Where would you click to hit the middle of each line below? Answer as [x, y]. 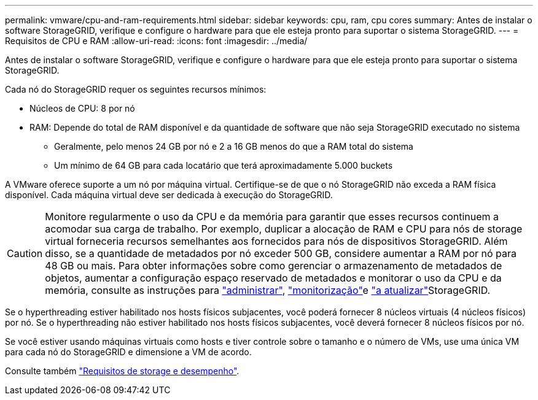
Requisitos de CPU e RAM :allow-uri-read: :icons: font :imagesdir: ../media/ [156, 41]
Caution [25, 253]
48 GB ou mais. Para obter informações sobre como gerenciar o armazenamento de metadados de [274, 266]
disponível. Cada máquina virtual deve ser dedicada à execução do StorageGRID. [169, 195]
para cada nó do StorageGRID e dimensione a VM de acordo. [128, 352]
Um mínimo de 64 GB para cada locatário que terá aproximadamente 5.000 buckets [224, 165]
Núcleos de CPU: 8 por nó [82, 108]
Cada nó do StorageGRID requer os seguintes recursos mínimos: [136, 89]
